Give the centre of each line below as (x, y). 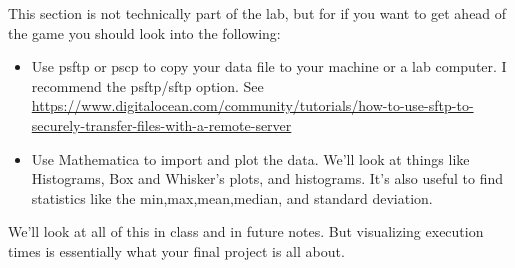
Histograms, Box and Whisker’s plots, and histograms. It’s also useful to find (267, 178)
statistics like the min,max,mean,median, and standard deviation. (232, 197)
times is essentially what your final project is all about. (176, 250)
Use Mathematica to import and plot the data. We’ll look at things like (250, 158)
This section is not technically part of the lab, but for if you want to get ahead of (257, 13)
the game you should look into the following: (144, 32)
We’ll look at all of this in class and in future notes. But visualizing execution (246, 231)
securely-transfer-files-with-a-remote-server (161, 124)
